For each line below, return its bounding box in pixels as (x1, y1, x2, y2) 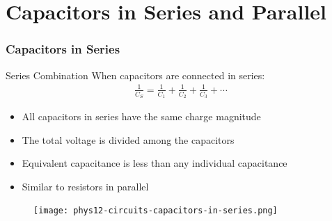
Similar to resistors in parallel (22, 179, 149, 193)
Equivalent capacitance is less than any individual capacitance (22, 156, 287, 170)
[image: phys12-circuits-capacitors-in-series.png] (33, 206, 278, 216)
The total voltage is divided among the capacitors (22, 132, 235, 147)
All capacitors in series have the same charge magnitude (22, 108, 261, 123)
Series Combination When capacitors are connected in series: (6, 67, 265, 82)
